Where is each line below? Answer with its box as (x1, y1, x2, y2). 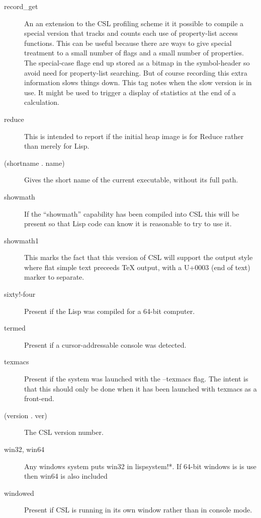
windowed (4, 487, 34, 498)
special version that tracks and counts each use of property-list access (24, 28, 238, 38)
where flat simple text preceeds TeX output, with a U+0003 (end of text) (24, 262, 250, 272)
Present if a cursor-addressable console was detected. (24, 339, 187, 350)
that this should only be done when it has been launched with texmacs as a (24, 383, 257, 394)
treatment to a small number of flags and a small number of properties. (24, 47, 244, 58)
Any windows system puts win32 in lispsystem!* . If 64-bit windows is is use (24, 461, 256, 471)
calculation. (24, 97, 60, 107)
